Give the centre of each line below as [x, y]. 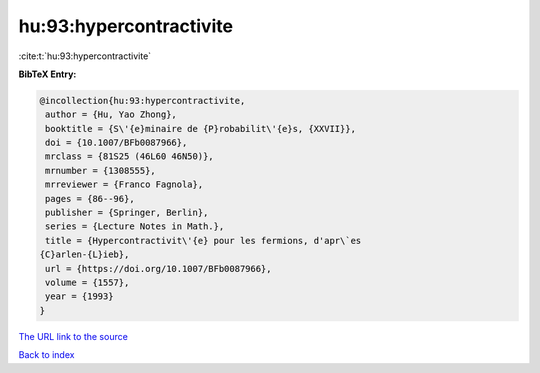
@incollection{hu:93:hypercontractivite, [142, 100]
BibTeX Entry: [47, 74]
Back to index [46, 355]
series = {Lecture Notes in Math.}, [135, 226]
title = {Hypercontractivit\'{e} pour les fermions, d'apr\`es [203, 240]
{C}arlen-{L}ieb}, [84, 254]
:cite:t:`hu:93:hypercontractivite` [85, 56]
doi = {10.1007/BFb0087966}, [116, 143]
